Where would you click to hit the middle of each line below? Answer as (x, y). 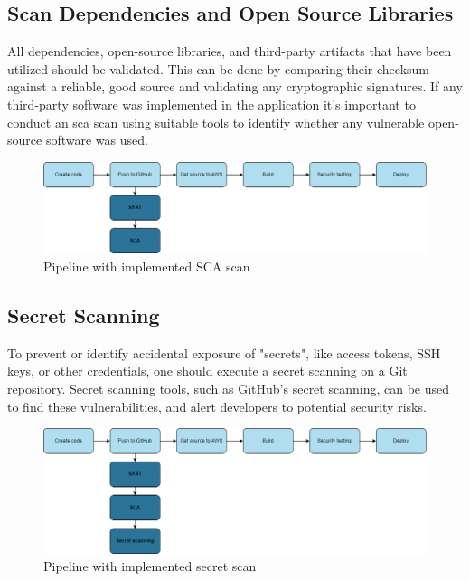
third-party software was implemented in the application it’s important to (211, 104)
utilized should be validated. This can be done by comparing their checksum (218, 68)
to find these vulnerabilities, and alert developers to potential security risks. (217, 406)
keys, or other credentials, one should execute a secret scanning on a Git (207, 371)
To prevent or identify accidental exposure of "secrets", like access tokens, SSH (224, 352)
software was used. (97, 140)
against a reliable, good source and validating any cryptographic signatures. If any (235, 86)
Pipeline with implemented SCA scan (147, 266)
